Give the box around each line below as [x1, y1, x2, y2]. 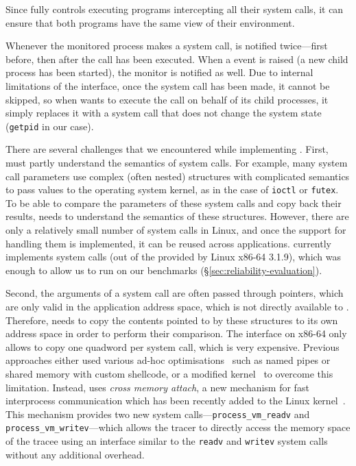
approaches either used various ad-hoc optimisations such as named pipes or [5, 353, 331, 367]
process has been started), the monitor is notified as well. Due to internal [5, 65, 313, 79]
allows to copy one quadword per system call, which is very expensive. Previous [5, 339, 340, 354]
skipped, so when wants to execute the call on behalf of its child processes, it [5, 92, 329, 106]
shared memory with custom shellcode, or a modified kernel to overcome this [5, 366, 333, 380]
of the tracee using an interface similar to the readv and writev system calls [5, 434, 328, 448]
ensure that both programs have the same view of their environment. [5, 15, 295, 29]
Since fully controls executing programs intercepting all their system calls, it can [5, 2, 344, 16]
